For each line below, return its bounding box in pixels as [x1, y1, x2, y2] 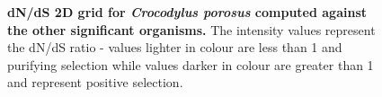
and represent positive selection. [7, 73, 183, 92]
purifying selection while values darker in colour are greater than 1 [7, 55, 374, 74]
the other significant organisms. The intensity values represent [7, 20, 376, 39]
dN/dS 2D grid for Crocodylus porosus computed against [7, 3, 368, 21]
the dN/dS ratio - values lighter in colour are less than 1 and [7, 38, 342, 57]
